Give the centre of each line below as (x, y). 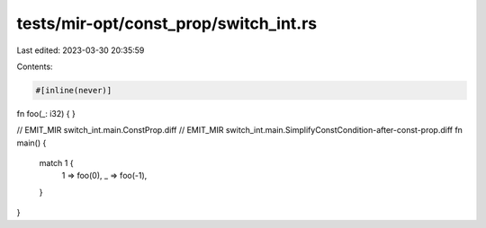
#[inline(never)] (74, 90)
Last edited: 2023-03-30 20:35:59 (81, 50)
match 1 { (56, 163)
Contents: (35, 66)
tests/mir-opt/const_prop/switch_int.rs (167, 23)
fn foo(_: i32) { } (46, 113)
